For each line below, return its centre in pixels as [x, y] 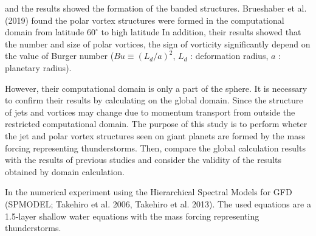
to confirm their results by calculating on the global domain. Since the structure [154, 100]
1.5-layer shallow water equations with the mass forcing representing [132, 216]
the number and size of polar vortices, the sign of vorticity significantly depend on [158, 43]
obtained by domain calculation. [65, 171]
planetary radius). [38, 67]
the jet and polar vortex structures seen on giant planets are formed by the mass [155, 135]
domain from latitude [45, 32]
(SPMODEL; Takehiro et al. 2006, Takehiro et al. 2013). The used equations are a [158, 203]
